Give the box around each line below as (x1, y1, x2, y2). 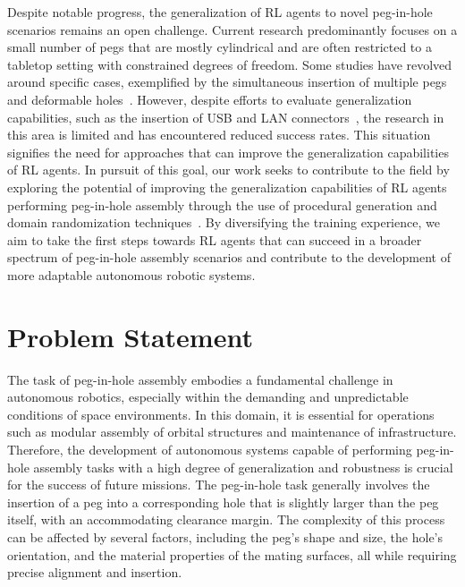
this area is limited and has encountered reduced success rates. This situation (7, 125, 431, 144)
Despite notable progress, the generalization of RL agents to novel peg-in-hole (7, 3, 433, 21)
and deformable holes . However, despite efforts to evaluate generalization (7, 89, 412, 108)
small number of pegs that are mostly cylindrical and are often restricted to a (7, 38, 432, 56)
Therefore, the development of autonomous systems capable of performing (7, 440, 412, 458)
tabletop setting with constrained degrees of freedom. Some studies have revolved (7, 55, 452, 73)
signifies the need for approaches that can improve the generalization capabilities (7, 142, 449, 161)
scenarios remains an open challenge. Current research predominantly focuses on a (7, 20, 458, 38)
